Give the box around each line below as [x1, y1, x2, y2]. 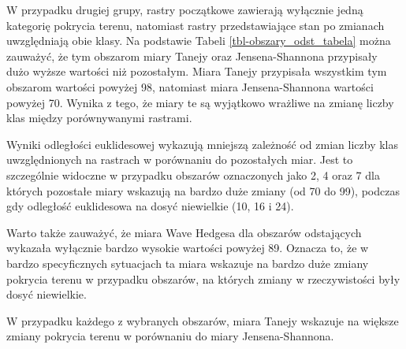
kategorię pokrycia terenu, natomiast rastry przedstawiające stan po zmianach [6, 17, 385, 33]
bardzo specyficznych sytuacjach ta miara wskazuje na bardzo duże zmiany [6, 254, 369, 271]
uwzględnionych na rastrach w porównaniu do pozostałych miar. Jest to [6, 151, 353, 168]
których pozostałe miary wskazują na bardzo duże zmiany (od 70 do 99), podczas [6, 182, 400, 199]
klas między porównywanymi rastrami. [6, 110, 192, 126]
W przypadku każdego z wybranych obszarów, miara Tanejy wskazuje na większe [6, 312, 399, 329]
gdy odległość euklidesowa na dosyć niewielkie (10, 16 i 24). [6, 198, 294, 214]
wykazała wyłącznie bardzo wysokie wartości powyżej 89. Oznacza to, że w [6, 239, 369, 256]
